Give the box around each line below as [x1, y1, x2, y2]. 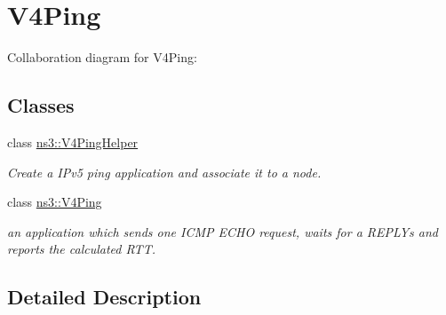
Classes [7, 91, 75, 119]
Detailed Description [7, 283, 202, 311]
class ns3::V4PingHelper [7, 132, 139, 151]
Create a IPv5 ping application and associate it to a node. [7, 162, 322, 181]
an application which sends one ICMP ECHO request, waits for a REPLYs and [7, 222, 439, 240]
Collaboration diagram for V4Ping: [7, 48, 197, 67]
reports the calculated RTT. [7, 240, 155, 258]
